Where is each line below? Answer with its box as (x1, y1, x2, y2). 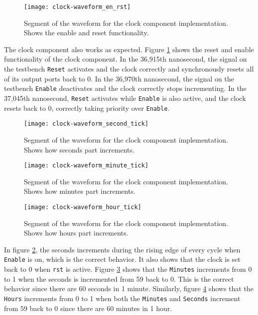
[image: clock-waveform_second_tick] (24, 120, 149, 128)
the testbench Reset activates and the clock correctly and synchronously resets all (4, 64, 254, 74)
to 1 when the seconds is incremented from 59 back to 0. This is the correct (4, 273, 234, 284)
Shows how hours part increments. (24, 228, 128, 238)
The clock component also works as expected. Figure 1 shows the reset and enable (4, 44, 254, 54)
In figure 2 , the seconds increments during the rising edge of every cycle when (4, 244, 241, 254)
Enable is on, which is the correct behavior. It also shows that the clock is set (4, 254, 241, 264)
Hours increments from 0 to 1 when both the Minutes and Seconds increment (4, 293, 241, 303)
